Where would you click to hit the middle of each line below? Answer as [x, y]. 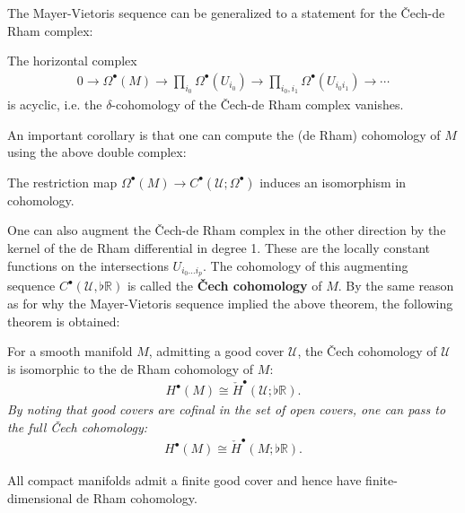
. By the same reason [396, 286]
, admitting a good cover [216, 351]
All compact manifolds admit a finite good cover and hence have [184, 480]
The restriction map [62, 182]
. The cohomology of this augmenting [306, 265]
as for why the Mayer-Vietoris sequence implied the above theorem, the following [230, 304]
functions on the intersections [88, 265]
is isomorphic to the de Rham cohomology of [131, 368]
